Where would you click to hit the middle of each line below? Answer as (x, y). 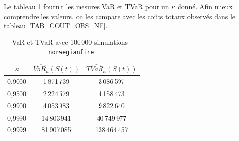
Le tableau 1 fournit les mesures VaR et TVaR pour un (87, 6)
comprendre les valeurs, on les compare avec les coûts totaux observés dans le (119, 16)
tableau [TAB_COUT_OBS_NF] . (56, 26)
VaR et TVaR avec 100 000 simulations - (72, 42)
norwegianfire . (72, 51)
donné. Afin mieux (205, 6)
